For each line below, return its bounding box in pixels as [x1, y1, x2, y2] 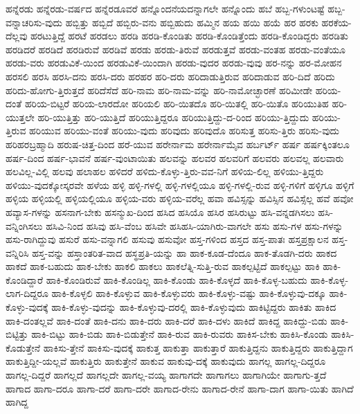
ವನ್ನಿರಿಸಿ [6, 245, 29, 260]
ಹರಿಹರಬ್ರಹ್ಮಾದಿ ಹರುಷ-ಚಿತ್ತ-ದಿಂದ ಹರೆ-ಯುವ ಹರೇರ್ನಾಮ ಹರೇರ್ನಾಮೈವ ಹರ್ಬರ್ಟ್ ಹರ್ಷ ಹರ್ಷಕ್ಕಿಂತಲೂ [6, 136, 350, 151]
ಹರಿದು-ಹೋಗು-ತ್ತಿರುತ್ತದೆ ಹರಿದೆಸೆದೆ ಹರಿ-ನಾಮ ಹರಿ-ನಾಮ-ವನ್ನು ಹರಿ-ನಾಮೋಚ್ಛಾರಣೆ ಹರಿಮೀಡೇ [6, 82, 313, 97]
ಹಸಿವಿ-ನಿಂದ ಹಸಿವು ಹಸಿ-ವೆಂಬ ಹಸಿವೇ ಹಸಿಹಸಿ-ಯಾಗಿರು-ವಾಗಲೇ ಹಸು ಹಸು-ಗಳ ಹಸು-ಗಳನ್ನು [46, 218, 343, 233]
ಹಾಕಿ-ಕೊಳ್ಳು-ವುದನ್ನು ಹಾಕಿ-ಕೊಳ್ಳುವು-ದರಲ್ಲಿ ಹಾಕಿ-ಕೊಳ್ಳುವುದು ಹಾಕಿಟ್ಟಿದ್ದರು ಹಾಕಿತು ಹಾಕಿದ [51, 300, 336, 314]
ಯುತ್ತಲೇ [6, 109, 35, 124]
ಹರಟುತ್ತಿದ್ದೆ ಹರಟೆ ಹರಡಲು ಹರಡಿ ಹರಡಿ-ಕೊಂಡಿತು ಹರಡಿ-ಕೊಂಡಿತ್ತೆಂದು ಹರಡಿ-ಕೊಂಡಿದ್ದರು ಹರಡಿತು [30, 28, 348, 43]
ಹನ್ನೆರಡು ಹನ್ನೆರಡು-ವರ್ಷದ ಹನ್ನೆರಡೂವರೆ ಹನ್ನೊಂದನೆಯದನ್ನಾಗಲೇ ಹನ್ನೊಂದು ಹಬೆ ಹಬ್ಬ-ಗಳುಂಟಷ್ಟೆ [6, 1, 325, 15]
